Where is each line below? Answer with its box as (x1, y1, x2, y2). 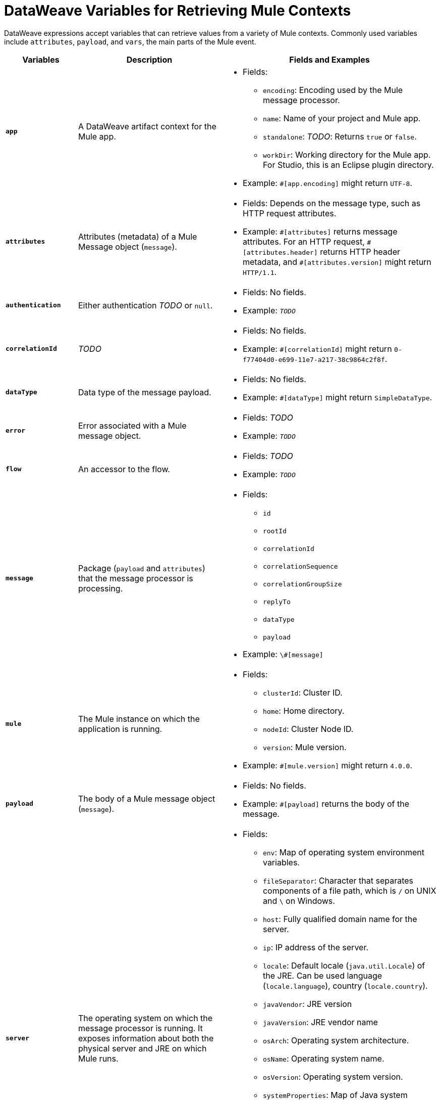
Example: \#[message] (242, 649, 323, 659)
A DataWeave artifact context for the (78, 121, 216, 131)
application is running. (78, 723, 162, 734)
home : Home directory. (262, 705, 345, 716)
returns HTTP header (320, 246, 400, 257)
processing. (78, 583, 123, 593)
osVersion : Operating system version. (262, 1071, 403, 1082)
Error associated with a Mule (78, 420, 187, 431)
